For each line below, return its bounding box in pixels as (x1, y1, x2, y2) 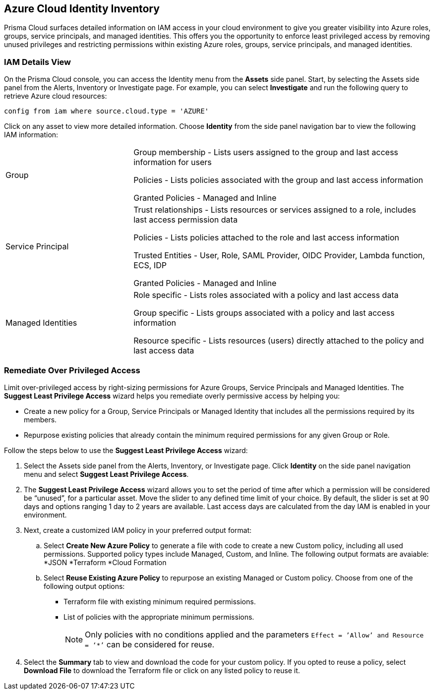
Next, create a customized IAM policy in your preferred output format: (24, 525, 252, 534)
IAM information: (4, 130, 59, 139)
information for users (133, 157, 212, 168)
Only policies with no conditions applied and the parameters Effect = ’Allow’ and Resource (85, 629, 424, 639)
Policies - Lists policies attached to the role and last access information (133, 232, 399, 243)
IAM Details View (4, 57, 71, 67)
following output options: (44, 581, 125, 590)
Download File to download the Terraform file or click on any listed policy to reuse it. (24, 666, 300, 675)
